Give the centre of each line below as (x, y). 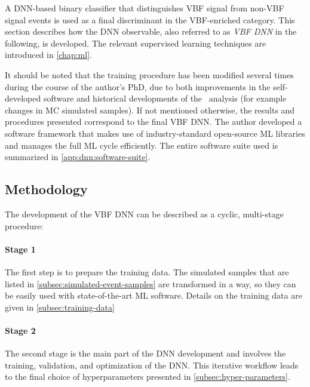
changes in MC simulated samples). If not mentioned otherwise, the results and (150, 110)
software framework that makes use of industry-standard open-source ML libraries (155, 133)
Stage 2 (20, 330)
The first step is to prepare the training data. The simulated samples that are (147, 271)
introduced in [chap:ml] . (48, 55)
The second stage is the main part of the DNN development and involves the (145, 353)
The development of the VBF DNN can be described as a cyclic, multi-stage (144, 214)
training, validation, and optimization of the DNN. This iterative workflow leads (152, 365)
